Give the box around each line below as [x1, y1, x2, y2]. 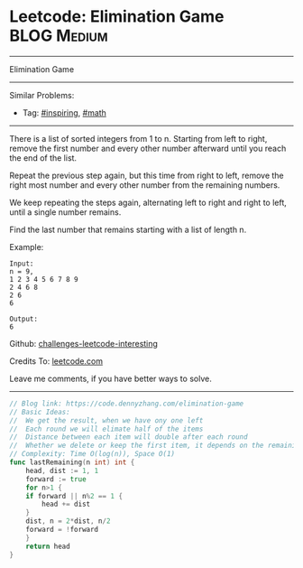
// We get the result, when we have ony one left [9, 415, 204, 425]
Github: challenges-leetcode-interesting [9, 338, 158, 349]
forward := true [25, 474, 87, 484]
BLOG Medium [9, 25, 108, 46]
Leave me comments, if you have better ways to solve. [9, 373, 212, 384]
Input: [9, 259, 34, 268]
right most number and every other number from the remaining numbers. [9, 179, 280, 191]
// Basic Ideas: [9, 407, 70, 416]
